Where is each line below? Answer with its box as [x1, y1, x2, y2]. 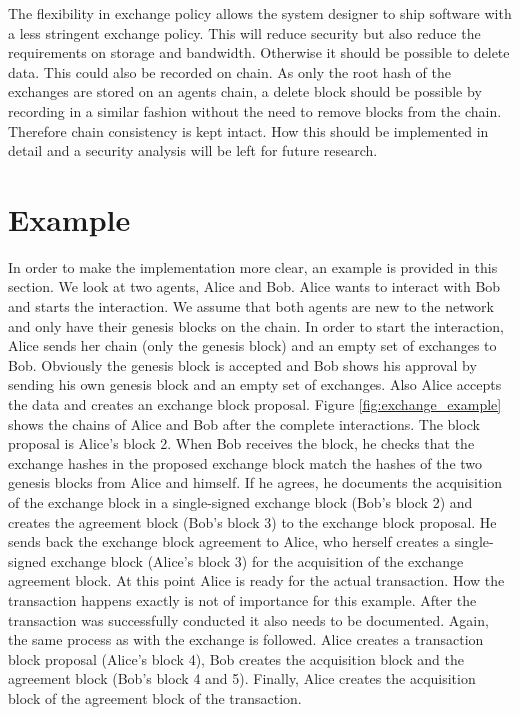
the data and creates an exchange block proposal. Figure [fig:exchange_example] [8, 394, 502, 415]
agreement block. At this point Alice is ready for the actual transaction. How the [8, 570, 505, 591]
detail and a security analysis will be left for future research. [8, 140, 378, 161]
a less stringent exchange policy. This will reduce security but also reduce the [8, 22, 481, 43]
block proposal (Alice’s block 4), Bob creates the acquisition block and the [8, 648, 464, 669]
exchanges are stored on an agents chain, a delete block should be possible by [8, 81, 482, 102]
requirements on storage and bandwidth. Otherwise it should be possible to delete [8, 42, 510, 63]
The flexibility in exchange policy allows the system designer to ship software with [8, 3, 512, 23]
